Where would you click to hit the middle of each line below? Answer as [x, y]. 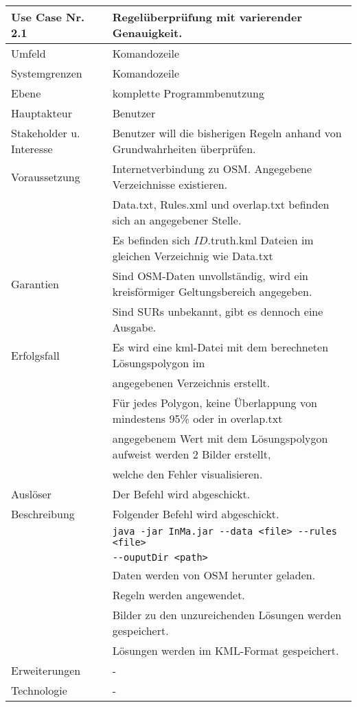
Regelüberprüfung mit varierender [207, 17]
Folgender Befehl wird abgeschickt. [196, 514]
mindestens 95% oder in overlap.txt [197, 418]
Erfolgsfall [35, 355]
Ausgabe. [134, 327]
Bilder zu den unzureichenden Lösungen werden [227, 615]
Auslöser [31, 494]
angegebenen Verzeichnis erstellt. [191, 383]
